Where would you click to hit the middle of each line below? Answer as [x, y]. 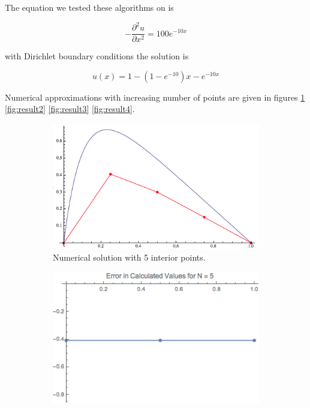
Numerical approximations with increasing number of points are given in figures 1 [155, 97]
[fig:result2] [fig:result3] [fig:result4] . [70, 109]
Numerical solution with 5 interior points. [129, 257]
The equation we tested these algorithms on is [89, 7]
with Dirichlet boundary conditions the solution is [97, 56]
